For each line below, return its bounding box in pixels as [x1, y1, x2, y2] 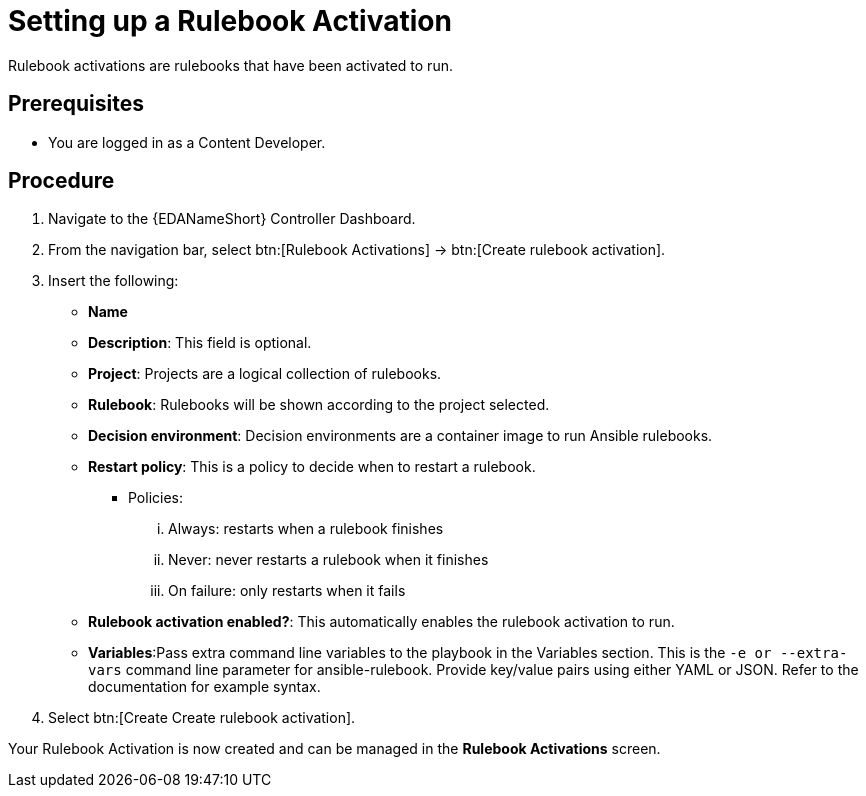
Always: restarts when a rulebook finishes [168, 520, 444, 538]
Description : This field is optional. [88, 334, 312, 352]
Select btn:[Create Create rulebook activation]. [48, 709, 356, 727]
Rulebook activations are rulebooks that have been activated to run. [8, 56, 453, 74]
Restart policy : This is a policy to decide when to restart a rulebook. [88, 458, 536, 476]
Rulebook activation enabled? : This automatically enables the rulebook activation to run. [88, 613, 675, 631]
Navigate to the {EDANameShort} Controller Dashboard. [48, 210, 416, 228]
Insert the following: [48, 272, 179, 290]
